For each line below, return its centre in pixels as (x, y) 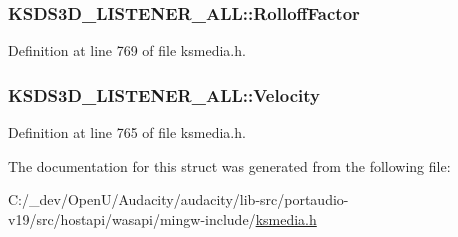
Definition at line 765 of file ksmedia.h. (127, 132)
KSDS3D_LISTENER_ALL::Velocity (164, 94)
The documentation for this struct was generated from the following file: (229, 165)
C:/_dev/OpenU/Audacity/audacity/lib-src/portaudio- (178, 199)
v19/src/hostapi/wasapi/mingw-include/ (132, 218)
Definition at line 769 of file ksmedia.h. (127, 50)
